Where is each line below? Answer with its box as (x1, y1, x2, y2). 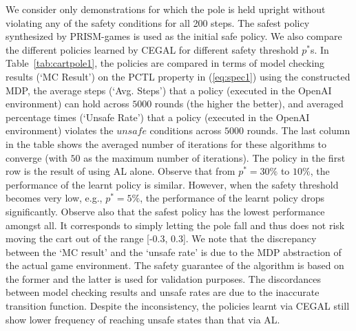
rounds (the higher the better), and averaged (154, 96, 344, 111)
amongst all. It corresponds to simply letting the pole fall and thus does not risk (6, 217, 345, 232)
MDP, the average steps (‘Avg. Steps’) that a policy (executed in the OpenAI (6, 83, 332, 97)
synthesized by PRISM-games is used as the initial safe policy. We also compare (6, 29, 342, 43)
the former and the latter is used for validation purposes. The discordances (6, 271, 322, 286)
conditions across (149, 123, 222, 138)
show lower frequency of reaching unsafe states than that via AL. (6, 312, 280, 326)
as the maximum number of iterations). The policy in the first (83, 150, 346, 164)
